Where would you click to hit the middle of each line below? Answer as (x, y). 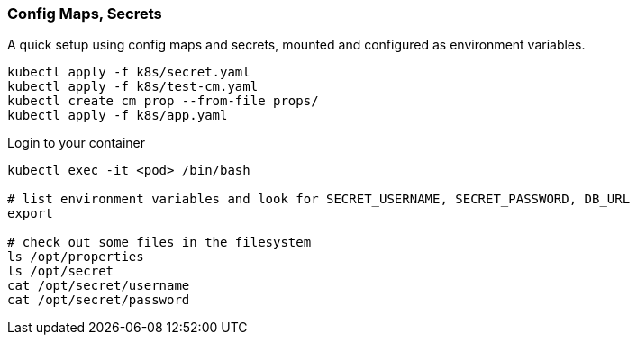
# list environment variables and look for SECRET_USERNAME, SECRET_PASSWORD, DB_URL (319, 199)
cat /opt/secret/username (99, 286)
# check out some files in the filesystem (159, 243)
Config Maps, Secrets (85, 13)
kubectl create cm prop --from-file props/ (163, 101)
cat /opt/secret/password (99, 300)
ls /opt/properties (76, 257)
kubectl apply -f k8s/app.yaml (118, 116)
